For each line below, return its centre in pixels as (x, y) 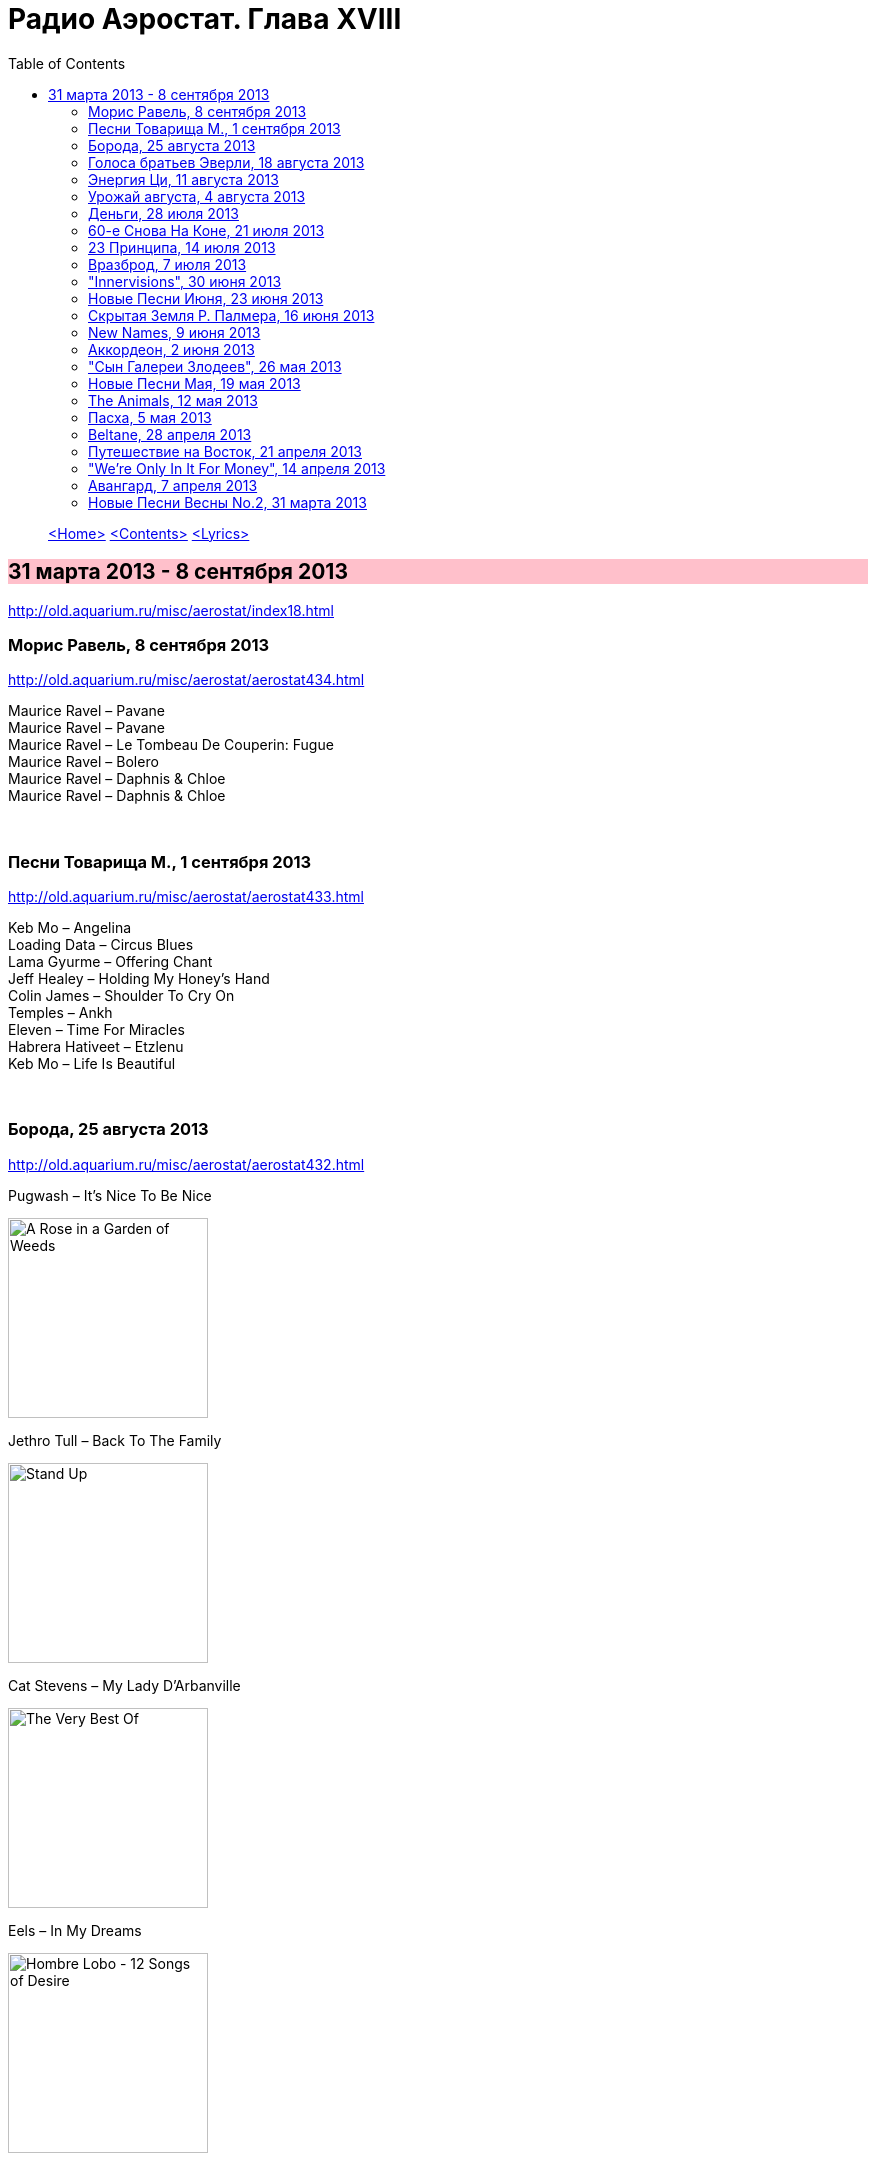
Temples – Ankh (60, 1013)
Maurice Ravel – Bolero (83, 762)
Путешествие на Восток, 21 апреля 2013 (225, 451)
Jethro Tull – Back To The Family (115, 1440)
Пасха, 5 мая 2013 (150, 417)
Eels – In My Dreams (75, 1930)
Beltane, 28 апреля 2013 (170, 434)
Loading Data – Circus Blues (101, 945)
